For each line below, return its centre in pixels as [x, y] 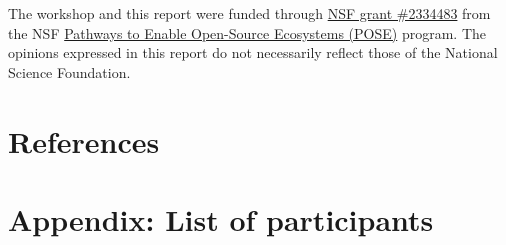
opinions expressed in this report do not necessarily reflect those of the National [253, 52]
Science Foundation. [69, 71]
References [84, 140]
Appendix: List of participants [221, 218]
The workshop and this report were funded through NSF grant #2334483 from [249, 13]
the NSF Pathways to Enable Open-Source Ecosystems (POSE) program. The [247, 32]
